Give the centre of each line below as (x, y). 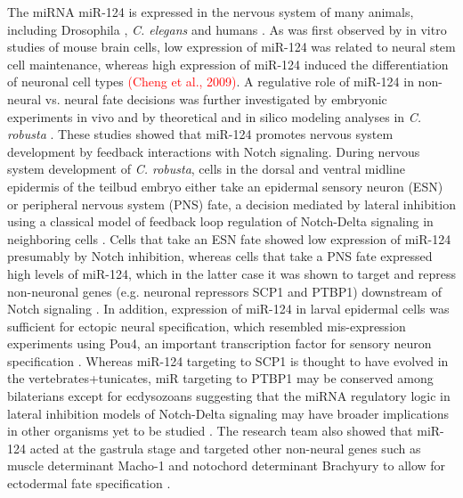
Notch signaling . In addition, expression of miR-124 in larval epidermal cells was (228, 309)
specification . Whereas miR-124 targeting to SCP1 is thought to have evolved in (228, 360)
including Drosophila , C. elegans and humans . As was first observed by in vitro (227, 29)
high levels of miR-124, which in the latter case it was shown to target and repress (231, 273)
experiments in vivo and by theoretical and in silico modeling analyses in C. (215, 116)
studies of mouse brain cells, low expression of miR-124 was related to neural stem (231, 47)
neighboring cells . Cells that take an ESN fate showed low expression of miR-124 (229, 238)
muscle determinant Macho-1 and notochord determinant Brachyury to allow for (227, 465)
